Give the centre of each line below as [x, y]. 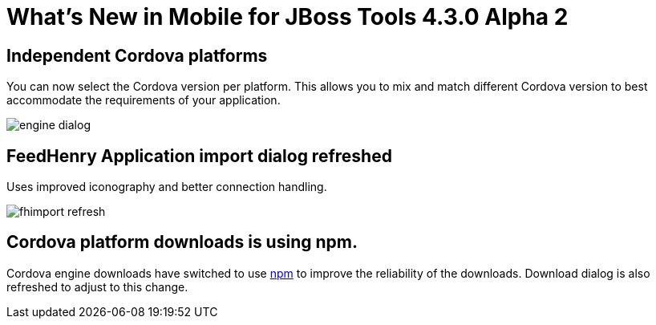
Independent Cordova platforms [137, 55]
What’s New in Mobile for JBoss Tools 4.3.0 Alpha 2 [288, 17]
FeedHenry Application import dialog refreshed [199, 156]
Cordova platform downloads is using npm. [182, 242]
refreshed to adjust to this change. [97, 286]
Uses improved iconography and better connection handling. [167, 187]
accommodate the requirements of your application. [144, 100]
